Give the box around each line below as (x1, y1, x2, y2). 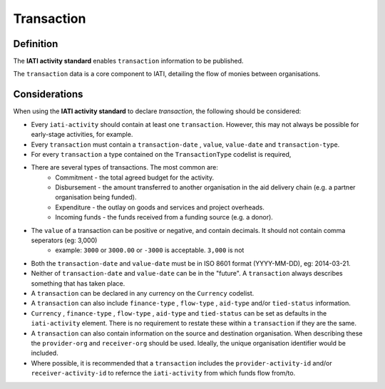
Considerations (13, 88, 83, 100)
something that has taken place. (31, 279, 125, 288)
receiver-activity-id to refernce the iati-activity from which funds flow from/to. (31, 369, 296, 378)
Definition (13, 38, 58, 50)
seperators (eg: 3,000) (31, 236, 98, 245)
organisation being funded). (55, 193, 137, 202)
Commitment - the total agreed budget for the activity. (55, 173, 214, 182)
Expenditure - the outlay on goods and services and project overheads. (55, 203, 265, 212)
